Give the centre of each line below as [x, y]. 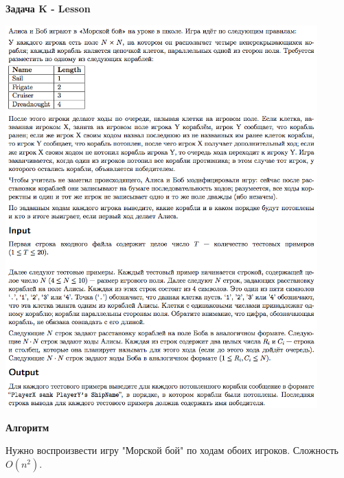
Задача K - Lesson [48, 8]
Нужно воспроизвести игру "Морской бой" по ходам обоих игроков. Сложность [172, 450]
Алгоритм [27, 427]
